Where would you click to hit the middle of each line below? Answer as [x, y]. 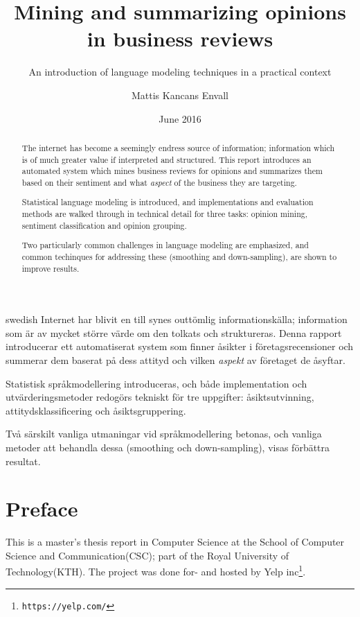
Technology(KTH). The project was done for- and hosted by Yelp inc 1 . [156, 571]
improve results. [51, 268]
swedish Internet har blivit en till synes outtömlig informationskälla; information [177, 319]
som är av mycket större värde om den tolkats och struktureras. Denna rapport [174, 332]
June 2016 [180, 118]
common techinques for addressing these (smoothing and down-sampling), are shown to [179, 256]
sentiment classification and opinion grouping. [104, 225]
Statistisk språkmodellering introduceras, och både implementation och [156, 383]
